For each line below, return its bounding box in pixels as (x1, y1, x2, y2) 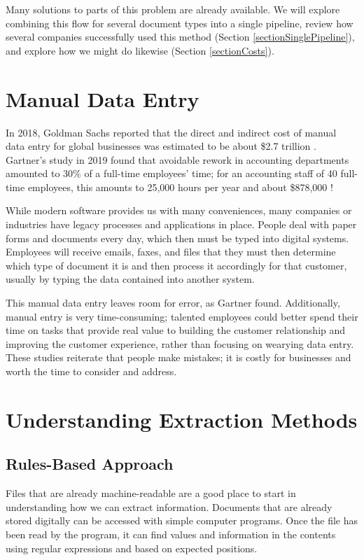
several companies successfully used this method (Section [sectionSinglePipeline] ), (6, 29, 355, 44)
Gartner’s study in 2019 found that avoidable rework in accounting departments (6, 152, 349, 167)
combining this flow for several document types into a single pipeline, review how (6, 15, 353, 30)
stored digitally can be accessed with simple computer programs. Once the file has (6, 513, 358, 528)
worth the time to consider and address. (6, 364, 177, 378)
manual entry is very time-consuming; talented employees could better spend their (6, 309, 358, 323)
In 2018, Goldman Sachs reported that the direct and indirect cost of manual (6, 125, 337, 139)
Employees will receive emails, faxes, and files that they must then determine (6, 244, 336, 259)
